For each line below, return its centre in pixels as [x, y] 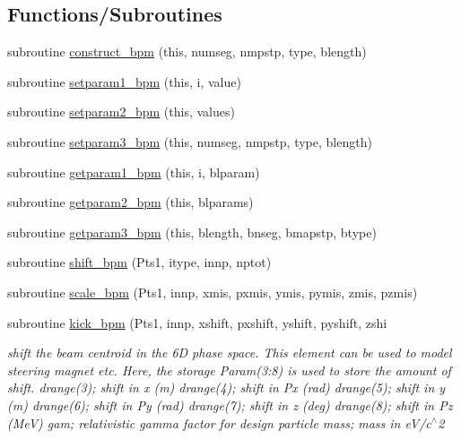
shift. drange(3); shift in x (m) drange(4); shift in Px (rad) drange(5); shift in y [226, 387]
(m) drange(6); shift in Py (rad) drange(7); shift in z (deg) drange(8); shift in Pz [230, 405]
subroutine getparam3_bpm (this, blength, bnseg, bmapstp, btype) [192, 232]
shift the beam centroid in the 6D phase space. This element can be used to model [230, 353]
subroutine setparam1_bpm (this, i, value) [124, 81]
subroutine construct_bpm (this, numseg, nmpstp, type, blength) [187, 52]
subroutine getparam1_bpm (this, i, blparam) [134, 172]
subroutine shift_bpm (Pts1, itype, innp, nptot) [139, 262]
